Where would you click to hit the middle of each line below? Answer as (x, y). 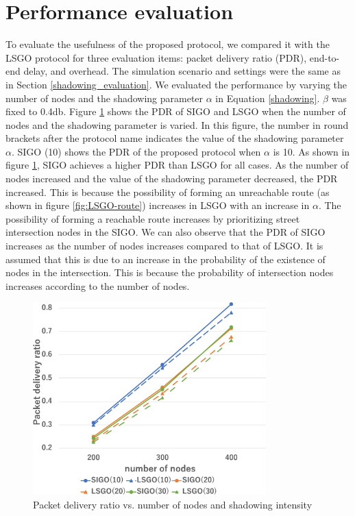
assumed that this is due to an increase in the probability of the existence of (166, 259)
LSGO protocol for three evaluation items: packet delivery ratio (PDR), (156, 57)
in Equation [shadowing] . (268, 98)
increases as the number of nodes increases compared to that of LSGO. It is (164, 246)
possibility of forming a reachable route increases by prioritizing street (153, 218)
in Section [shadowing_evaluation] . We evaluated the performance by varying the (176, 84)
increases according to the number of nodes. (98, 285)
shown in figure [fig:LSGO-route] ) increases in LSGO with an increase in (158, 205)
